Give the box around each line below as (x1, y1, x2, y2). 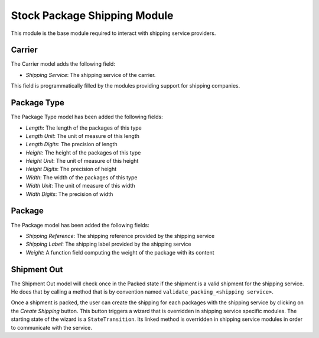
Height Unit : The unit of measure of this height (25, 157, 139, 165)
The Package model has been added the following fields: (11, 221, 150, 228)
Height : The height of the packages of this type (25, 149, 141, 156)
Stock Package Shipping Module (11, 9, 174, 22)
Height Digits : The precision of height (25, 166, 117, 173)
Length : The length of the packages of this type (25, 124, 142, 131)
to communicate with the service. (11, 324, 93, 331)
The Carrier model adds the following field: (11, 60, 115, 67)
